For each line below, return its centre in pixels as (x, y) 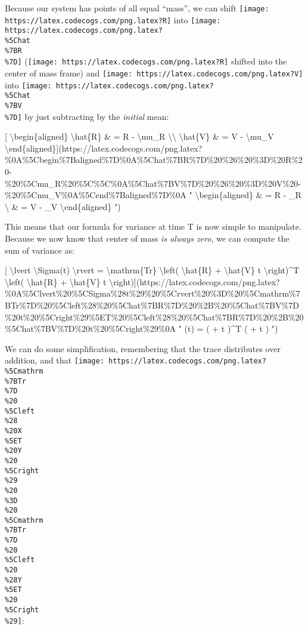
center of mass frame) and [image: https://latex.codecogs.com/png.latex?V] (154, 73)
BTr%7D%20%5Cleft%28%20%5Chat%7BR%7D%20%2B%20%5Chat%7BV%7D (152, 305)
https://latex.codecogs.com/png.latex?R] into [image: (113, 19)
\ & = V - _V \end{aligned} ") (63, 206)
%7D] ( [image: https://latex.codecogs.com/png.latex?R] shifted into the (146, 61)
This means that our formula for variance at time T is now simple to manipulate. (153, 226)
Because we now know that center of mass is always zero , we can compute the (147, 238)
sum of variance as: (40, 250)
